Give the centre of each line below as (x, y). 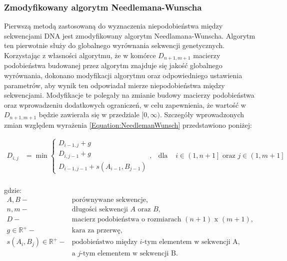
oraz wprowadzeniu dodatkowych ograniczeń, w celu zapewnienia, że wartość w (125, 104)
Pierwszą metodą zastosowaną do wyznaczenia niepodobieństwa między (113, 26)
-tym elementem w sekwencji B (128, 254)
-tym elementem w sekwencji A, (191, 242)
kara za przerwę (96, 231)
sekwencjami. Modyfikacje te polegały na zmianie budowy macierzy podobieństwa (129, 95)
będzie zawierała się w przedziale (89, 114)
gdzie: (13, 190)
